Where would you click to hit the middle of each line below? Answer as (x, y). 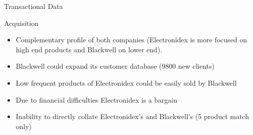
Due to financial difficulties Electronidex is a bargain (96, 99)
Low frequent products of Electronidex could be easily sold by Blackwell (126, 82)
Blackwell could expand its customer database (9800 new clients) (115, 66)
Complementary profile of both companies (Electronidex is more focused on (131, 40)
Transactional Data (33, 6)
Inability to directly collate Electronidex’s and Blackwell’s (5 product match (132, 116)
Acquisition (21, 23)
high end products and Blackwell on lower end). (89, 49)
